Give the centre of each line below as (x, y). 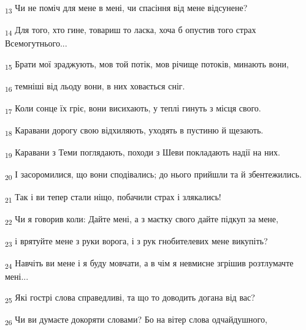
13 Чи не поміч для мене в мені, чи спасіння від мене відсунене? (126, 8)
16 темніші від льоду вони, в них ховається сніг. (95, 86)
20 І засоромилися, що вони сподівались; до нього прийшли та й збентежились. (153, 175)
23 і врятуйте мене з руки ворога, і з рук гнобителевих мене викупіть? (136, 241)
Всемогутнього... (36, 43)
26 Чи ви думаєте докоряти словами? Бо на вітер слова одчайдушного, (136, 320)
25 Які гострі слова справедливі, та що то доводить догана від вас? (130, 298)
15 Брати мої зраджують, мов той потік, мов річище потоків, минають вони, (147, 64)
